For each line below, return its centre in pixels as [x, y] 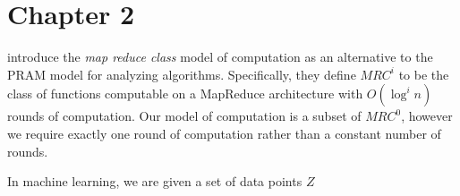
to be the [424, 74]
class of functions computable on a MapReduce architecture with [185, 94]
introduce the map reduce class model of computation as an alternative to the [220, 57]
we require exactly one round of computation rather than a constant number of [224, 133]
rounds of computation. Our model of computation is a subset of [184, 116]
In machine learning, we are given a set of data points [155, 181]
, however [427, 116]
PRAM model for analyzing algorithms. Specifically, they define [182, 74]
